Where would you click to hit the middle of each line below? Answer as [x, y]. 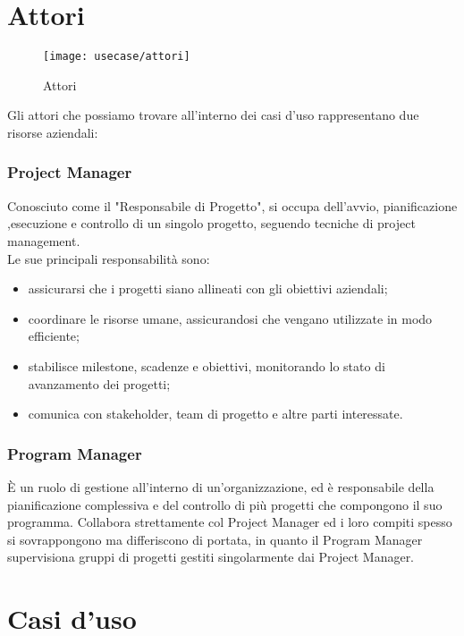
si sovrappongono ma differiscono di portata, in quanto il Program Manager [215, 539]
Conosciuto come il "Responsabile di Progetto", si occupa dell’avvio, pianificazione [232, 205]
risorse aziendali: [53, 132]
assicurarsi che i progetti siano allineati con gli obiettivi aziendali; [208, 288]
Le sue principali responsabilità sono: [109, 258]
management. [44, 240]
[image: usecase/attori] [117, 57]
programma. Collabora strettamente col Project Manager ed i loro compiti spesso [230, 522]
